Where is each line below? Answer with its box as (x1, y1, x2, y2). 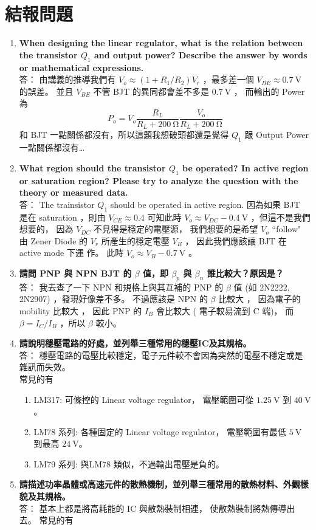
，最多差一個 (202, 73, 254, 86)
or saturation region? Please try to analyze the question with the (19, 174, 298, 187)
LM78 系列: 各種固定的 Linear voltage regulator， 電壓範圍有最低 (33, 425, 287, 438)
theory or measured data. (19, 186, 128, 199)
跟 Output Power (244, 128, 309, 141)
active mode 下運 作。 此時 (19, 246, 124, 259)
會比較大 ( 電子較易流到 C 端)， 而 (156, 304, 294, 317)
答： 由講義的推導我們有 (19, 73, 116, 86)
